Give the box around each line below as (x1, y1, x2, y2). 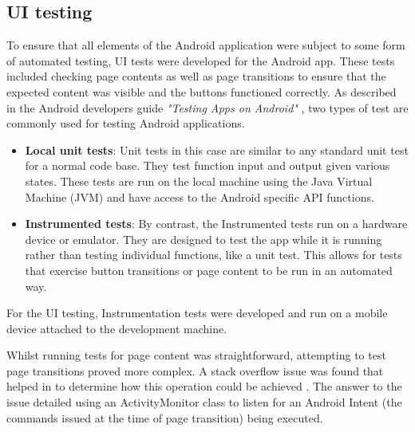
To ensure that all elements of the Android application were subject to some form (6, 37, 405, 53)
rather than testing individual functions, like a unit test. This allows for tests (25, 246, 402, 263)
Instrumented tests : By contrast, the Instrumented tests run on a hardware (25, 215, 408, 232)
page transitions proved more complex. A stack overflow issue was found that (6, 362, 384, 379)
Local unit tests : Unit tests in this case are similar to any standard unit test (25, 141, 409, 158)
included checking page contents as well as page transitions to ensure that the (6, 68, 386, 84)
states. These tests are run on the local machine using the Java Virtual (25, 172, 373, 189)
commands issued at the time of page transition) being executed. (6, 409, 323, 426)
